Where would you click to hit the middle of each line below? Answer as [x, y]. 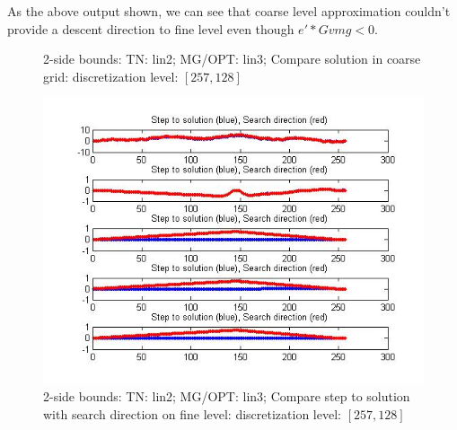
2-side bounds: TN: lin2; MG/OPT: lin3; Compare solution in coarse [232, 59]
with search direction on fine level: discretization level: [192, 413]
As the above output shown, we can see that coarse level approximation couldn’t [229, 11]
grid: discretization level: [111, 76]
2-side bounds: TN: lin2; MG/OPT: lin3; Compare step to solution [227, 395]
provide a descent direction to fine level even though [151, 28]
